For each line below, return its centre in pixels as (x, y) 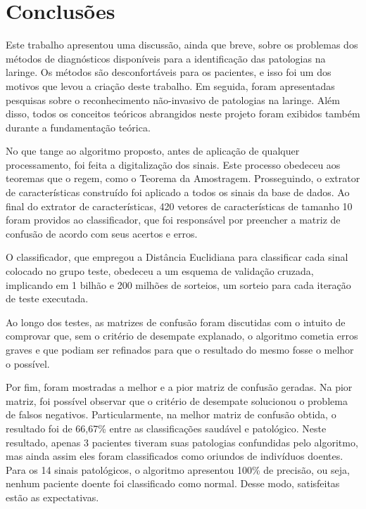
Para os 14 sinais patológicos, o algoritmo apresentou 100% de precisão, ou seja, (178, 469)
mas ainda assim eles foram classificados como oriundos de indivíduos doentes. (175, 456)
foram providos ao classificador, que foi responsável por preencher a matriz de (173, 220)
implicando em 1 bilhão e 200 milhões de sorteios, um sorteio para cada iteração (178, 284)
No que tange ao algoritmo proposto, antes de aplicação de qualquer (153, 151)
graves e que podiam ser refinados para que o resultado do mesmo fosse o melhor (180, 349)
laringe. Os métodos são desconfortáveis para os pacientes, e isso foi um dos (169, 72)
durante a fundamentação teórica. (78, 127)
